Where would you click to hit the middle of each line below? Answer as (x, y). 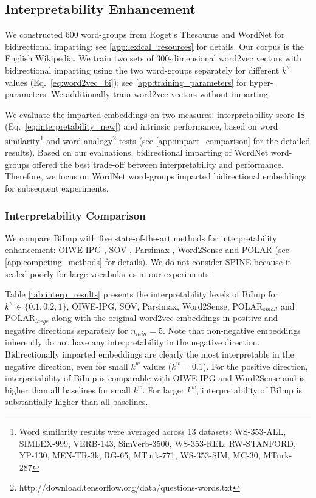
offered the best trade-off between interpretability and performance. (158, 164)
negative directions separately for (67, 330)
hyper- (261, 82)
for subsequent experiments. (57, 188)
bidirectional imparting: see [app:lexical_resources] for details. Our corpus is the (154, 46)
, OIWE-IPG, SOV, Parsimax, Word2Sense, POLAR (165, 306)
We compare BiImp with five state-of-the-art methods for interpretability (141, 237)
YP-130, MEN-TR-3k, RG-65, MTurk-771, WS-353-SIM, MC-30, (140, 455)
